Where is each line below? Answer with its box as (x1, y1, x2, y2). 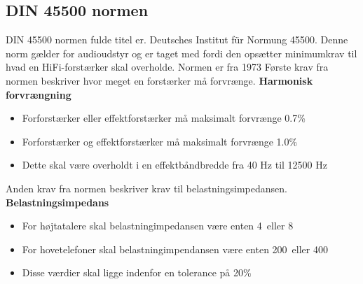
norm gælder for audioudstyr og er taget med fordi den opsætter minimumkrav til (6, 45, 357, 60)
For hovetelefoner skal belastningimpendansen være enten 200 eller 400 (22, 241, 328, 256)
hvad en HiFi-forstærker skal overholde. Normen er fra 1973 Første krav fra (6, 59, 329, 74)
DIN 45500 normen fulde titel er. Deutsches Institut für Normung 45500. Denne (6, 32, 348, 47)
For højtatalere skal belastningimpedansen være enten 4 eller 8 (22, 218, 294, 233)
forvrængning (6, 87, 71, 101)
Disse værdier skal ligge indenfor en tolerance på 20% (22, 265, 252, 280)
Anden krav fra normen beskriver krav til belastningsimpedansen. (6, 180, 287, 195)
